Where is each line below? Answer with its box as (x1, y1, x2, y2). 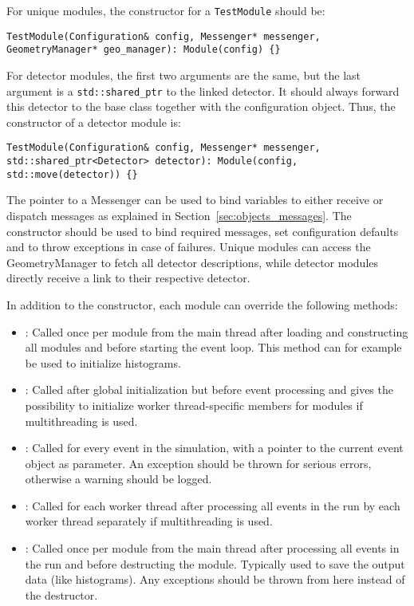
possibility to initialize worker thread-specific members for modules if (25, 396, 363, 413)
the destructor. (25, 586, 98, 603)
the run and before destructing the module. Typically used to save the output (25, 555, 405, 572)
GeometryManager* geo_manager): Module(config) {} (6, 44, 281, 56)
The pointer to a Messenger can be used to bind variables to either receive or (6, 191, 384, 208)
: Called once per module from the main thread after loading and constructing (25, 323, 408, 340)
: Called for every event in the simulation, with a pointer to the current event (25, 439, 404, 456)
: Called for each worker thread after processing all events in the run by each (25, 497, 400, 514)
